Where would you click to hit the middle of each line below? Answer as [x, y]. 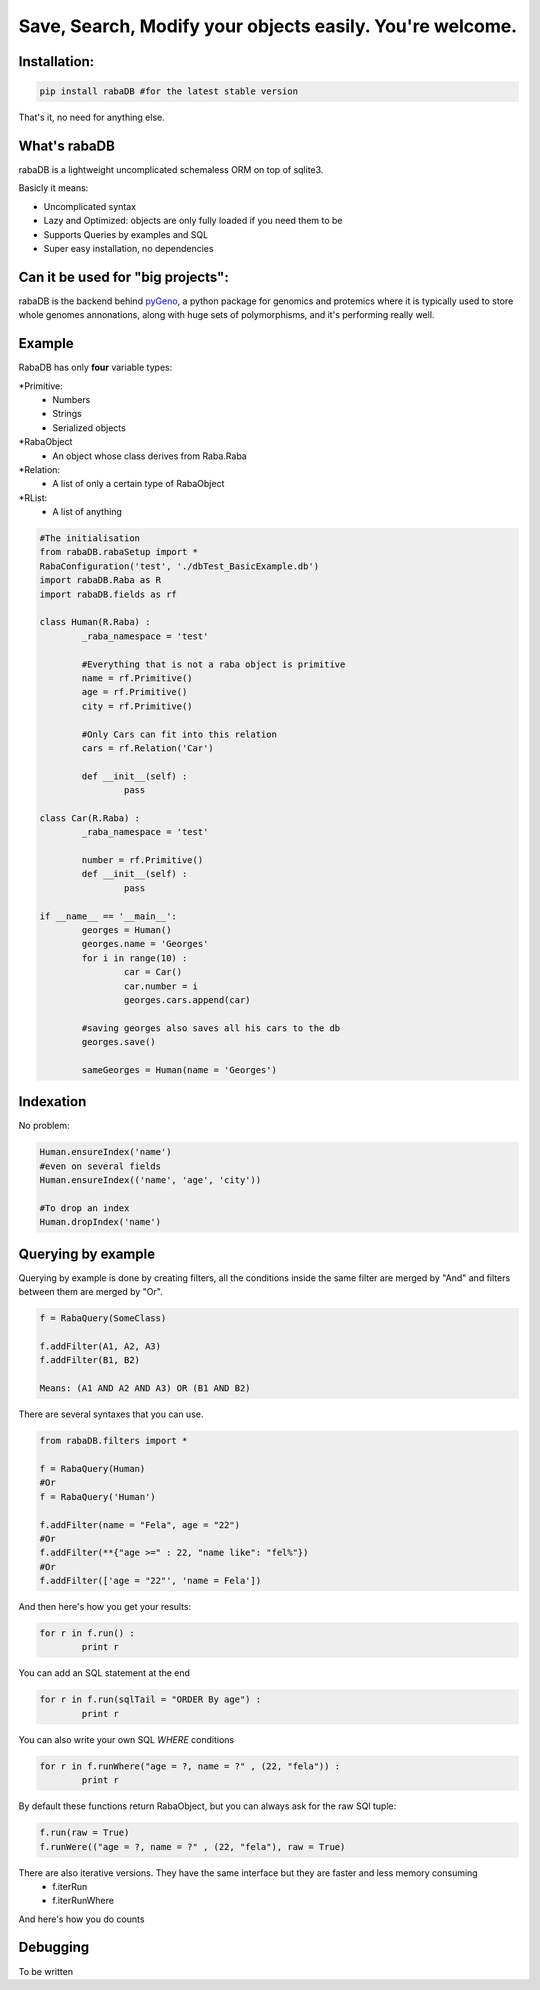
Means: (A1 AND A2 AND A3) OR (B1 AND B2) [145, 1388]
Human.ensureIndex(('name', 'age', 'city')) [150, 1180]
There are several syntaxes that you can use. [111, 1414]
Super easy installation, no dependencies [128, 248]
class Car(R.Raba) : [89, 818]
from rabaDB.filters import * [113, 1441]
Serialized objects [89, 427]
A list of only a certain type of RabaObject [138, 484]
